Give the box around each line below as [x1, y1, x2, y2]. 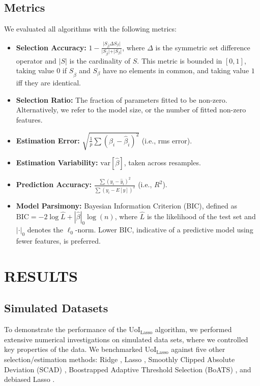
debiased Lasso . [4, 374, 55, 384]
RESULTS [4, 265, 78, 286]
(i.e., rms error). [141, 135, 192, 145]
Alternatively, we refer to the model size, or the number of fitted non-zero [16, 104, 246, 115]
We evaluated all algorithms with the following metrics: [4, 23, 177, 34]
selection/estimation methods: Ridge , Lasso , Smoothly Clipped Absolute [4, 354, 235, 365]
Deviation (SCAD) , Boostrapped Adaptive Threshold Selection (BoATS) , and [4, 364, 251, 374]
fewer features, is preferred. [16, 235, 101, 246]
